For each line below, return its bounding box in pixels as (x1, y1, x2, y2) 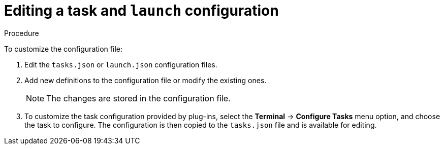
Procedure (4, 28, 39, 38)
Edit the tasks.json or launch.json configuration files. (24, 60, 217, 69)
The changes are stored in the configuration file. (46, 93, 231, 103)
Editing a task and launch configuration (4, 2, 279, 19)
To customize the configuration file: (4, 44, 122, 53)
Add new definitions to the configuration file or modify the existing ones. (24, 76, 267, 85)
